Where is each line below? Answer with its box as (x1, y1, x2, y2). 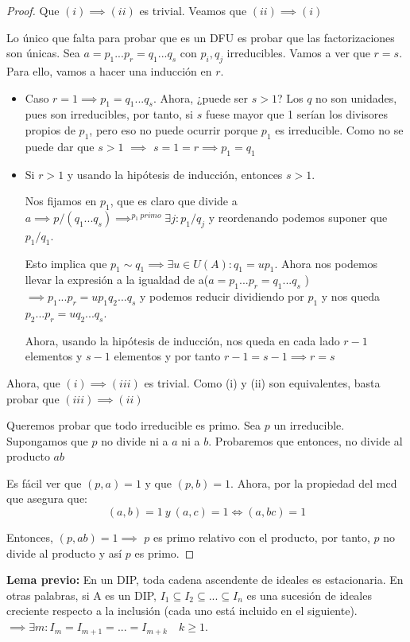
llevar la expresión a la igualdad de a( (25, 271, 209, 288)
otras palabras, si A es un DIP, (6, 586, 157, 603)
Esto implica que (25, 255, 107, 271)
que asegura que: (6, 490, 88, 507)
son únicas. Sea (6, 45, 80, 61)
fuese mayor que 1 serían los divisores (205, 106, 389, 123)
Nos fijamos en (25, 193, 97, 209)
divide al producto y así (6, 544, 122, 561)
